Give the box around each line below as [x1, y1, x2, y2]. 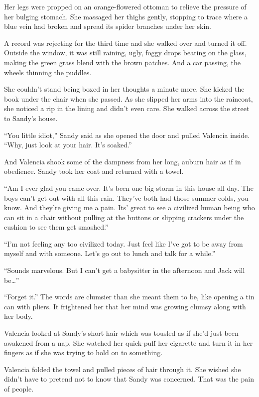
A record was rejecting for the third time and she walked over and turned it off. [4, 37, 247, 48]
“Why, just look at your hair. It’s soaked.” [4, 139, 132, 150]
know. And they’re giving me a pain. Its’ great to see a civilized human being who [4, 202, 255, 213]
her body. [4, 311, 33, 321]
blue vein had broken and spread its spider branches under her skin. [4, 21, 211, 31]
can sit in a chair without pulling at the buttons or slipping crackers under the [4, 212, 244, 222]
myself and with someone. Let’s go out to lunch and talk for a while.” [4, 248, 216, 259]
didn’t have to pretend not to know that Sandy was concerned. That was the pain [4, 374, 254, 384]
